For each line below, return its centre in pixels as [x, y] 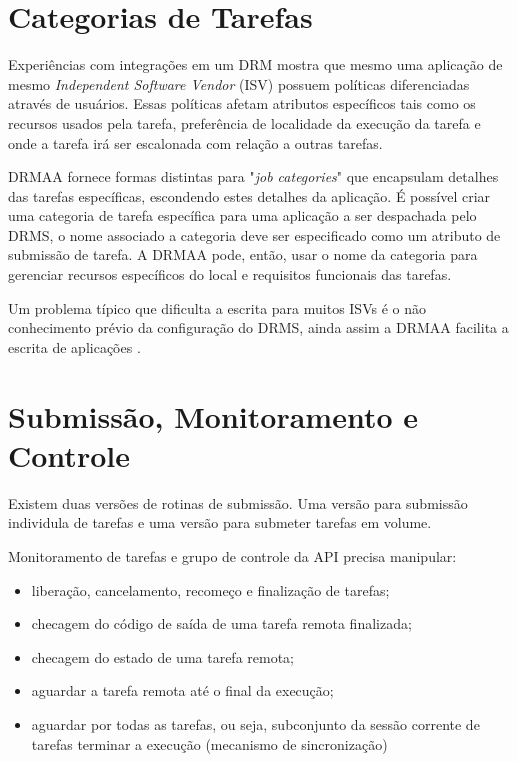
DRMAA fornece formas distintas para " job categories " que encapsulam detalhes [253, 176]
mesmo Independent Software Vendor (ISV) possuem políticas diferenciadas [239, 83]
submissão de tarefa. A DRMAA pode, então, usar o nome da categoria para [243, 254]
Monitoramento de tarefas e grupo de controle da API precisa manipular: [232, 555]
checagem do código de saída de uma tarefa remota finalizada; [221, 623]
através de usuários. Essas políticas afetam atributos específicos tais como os [242, 103]
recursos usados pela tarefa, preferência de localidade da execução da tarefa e [244, 122]
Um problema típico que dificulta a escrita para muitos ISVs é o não [217, 307]
